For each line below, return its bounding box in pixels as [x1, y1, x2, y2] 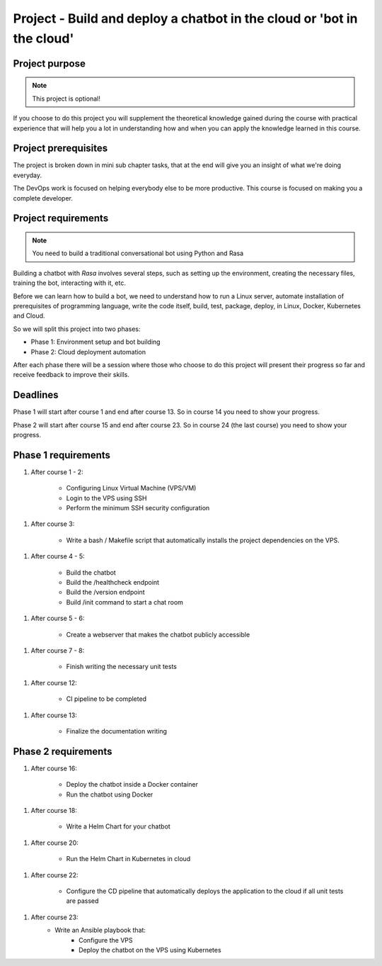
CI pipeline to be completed [66, 695, 147, 703]
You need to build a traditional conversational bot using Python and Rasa [32, 249, 244, 258]
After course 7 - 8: [30, 646, 85, 655]
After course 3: [30, 519, 75, 528]
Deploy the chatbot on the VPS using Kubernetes [79, 945, 222, 954]
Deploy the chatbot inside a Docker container [66, 780, 198, 789]
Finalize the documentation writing [66, 726, 168, 735]
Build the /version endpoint [66, 588, 145, 597]
